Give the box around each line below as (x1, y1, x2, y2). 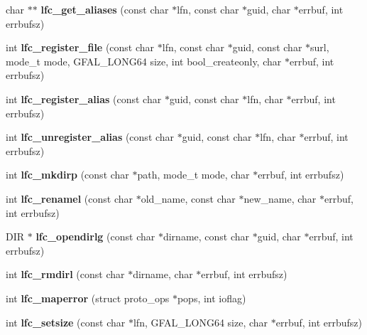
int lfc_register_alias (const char (6, 91, 162, 106)
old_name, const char (141, 191, 236, 206)
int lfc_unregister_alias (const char (6, 129, 175, 144)
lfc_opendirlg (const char (35, 229, 155, 244)
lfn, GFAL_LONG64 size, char (133, 314, 268, 329)
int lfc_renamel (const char (6, 191, 133, 206)
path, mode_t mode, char (137, 167, 250, 182)
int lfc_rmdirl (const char (6, 267, 125, 282)
